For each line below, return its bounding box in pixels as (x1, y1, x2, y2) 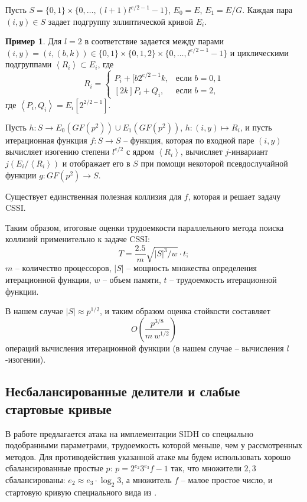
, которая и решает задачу (188, 190, 281, 202)
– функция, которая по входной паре (123, 133, 254, 146)
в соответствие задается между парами (84, 35, 224, 47)
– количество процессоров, (15, 262, 112, 274)
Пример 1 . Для (5, 35, 62, 47)
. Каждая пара (242, 4, 293, 15)
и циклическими (230, 46, 289, 58)
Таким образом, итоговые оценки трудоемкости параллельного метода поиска (5, 221, 284, 233)
